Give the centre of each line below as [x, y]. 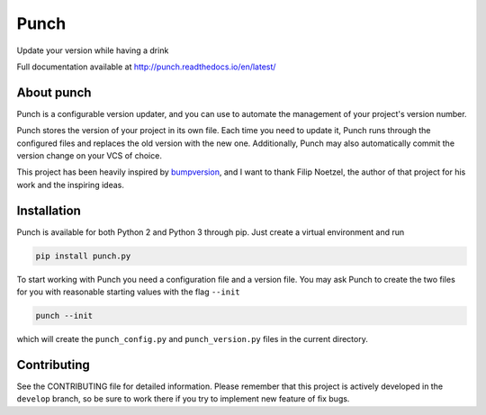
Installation [49, 210]
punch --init [64, 316]
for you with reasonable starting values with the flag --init [128, 292]
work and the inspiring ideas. [71, 185]
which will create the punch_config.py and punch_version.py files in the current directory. [192, 339]
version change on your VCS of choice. [89, 156]
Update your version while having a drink [93, 50]
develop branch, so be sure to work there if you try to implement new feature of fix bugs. [183, 399]
